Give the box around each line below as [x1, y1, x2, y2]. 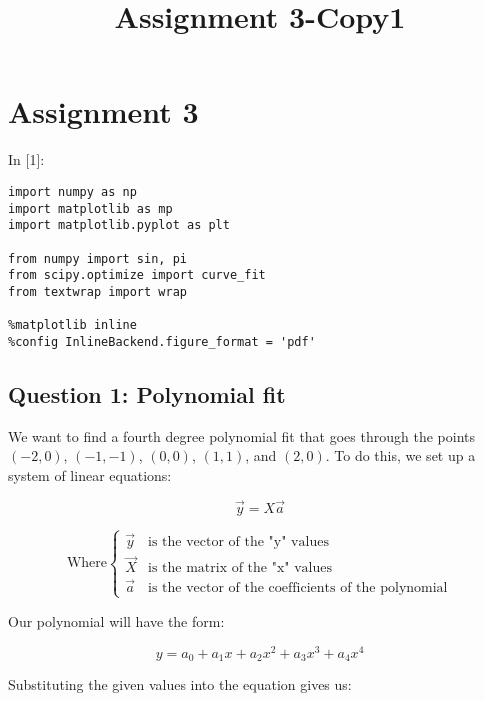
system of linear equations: [8, 464, 172, 485]
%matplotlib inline [8, 318, 137, 333]
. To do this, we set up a [325, 445, 476, 466]
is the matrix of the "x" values [148, 561, 333, 576]
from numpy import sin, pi [8, 251, 187, 266]
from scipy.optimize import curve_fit [8, 268, 266, 283]
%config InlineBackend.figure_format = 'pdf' [8, 334, 316, 349]
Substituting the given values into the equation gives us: [8, 674, 352, 695]
